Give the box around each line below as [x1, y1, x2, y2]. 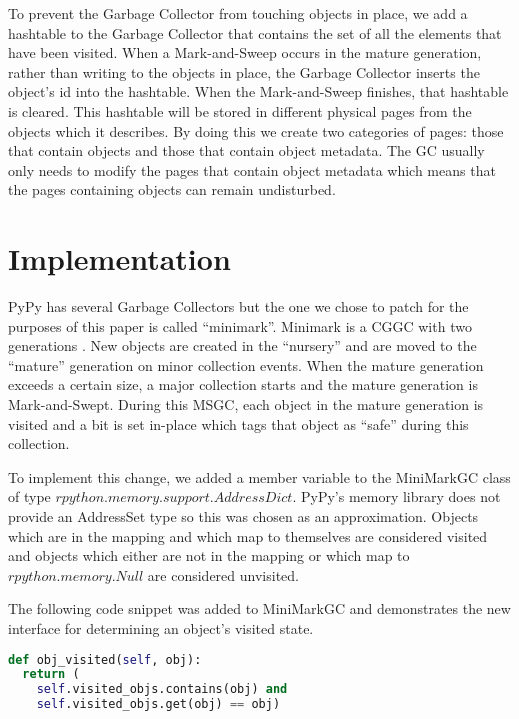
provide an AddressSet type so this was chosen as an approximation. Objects [8, 506, 479, 526]
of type [8, 486, 51, 507]
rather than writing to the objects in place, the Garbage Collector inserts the [8, 61, 480, 82]
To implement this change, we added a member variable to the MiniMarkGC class [8, 466, 511, 487]
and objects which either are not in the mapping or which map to [8, 545, 410, 566]
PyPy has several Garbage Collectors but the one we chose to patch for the [8, 296, 469, 317]
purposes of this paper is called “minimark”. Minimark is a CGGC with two [8, 315, 472, 336]
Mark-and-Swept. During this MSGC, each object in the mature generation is [8, 394, 484, 415]
